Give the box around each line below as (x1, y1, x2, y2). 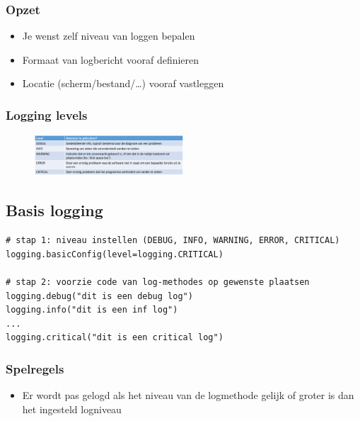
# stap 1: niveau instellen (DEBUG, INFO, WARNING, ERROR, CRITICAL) (6, 235, 340, 246)
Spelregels (6, 359, 64, 377)
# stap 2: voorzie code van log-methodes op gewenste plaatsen (6, 276, 310, 287)
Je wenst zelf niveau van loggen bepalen (22, 28, 195, 43)
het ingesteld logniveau (22, 401, 122, 416)
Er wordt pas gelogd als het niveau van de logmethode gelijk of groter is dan (22, 388, 354, 403)
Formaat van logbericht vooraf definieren (22, 52, 199, 67)
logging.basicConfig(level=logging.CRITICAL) (6, 249, 223, 259)
